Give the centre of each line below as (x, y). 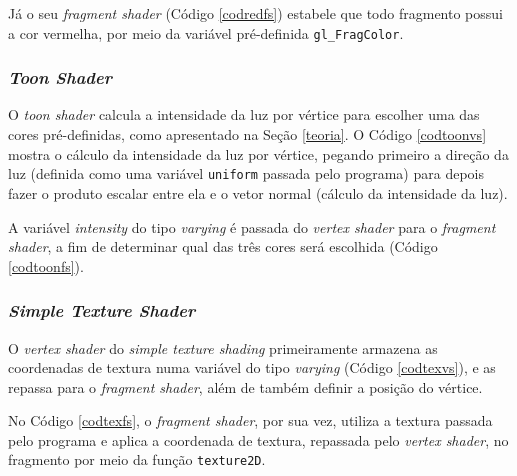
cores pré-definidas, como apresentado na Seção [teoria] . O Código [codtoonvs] (247, 134)
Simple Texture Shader (102, 310)
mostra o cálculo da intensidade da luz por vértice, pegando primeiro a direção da (258, 153)
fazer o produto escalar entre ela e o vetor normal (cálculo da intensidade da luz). (258, 192)
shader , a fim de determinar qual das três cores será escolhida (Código (223, 246)
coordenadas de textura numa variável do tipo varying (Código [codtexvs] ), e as (252, 367)
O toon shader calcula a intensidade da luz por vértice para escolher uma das (244, 114)
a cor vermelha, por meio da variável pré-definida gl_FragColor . (206, 32)
